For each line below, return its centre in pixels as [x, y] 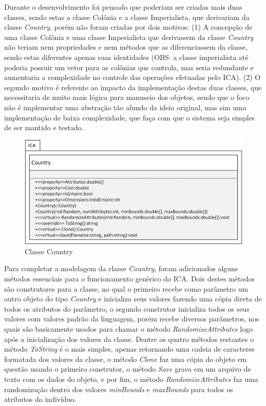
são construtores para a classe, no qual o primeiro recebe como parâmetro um [126, 288]
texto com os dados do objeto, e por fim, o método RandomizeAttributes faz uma [131, 379]
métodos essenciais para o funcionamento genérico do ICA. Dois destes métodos [130, 278]
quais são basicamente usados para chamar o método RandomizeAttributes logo [129, 328]
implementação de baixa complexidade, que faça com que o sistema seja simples [130, 117]
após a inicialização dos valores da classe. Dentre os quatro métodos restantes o [129, 339]
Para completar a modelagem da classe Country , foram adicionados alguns [121, 268]
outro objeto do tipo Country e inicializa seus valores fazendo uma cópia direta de [133, 299]
